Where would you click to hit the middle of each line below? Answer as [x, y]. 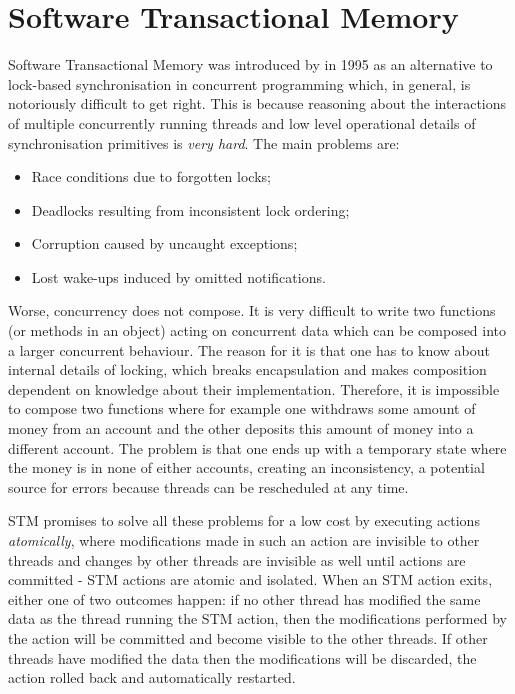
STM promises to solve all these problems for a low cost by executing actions [244, 520]
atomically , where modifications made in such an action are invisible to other [244, 540]
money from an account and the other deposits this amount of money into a [241, 428]
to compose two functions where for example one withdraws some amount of [242, 408]
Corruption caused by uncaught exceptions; [164, 243]
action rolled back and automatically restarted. [152, 677]
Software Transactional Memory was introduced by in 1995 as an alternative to [250, 64]
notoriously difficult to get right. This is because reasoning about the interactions [257, 103]
